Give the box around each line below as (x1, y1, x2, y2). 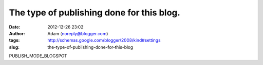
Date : (9, 24, 20, 30)
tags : (9, 38, 20, 43)
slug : (9, 44, 19, 50)
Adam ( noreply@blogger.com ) (47, 30, 108, 36)
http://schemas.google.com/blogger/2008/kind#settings (47, 38, 161, 43)
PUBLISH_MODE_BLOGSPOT (9, 53, 68, 59)
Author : (9, 30, 25, 36)
